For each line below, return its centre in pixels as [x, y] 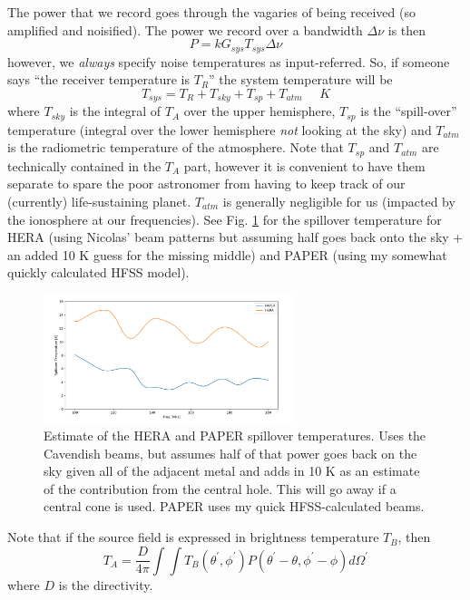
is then [407, 29]
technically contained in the [84, 165]
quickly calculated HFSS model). [98, 272]
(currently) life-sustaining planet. [99, 201]
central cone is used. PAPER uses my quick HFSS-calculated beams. [234, 506]
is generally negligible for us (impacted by [339, 201]
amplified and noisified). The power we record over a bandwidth [185, 29]
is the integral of [115, 111]
